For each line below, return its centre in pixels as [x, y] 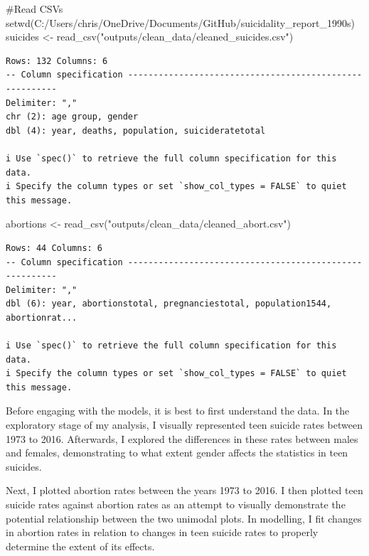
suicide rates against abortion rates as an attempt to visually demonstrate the [176, 504]
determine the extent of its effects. [80, 546]
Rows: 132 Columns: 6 [57, 61]
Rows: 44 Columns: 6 [54, 248]
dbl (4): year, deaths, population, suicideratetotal [136, 130]
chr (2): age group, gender [72, 117]
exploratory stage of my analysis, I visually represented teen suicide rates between [184, 425]
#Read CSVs [34, 9]
